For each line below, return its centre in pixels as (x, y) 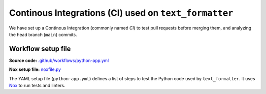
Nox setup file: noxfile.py (35, 69)
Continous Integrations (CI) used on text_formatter (121, 13)
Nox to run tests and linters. (37, 86)
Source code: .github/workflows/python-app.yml (59, 60)
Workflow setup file (40, 48)
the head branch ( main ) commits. (43, 34)
